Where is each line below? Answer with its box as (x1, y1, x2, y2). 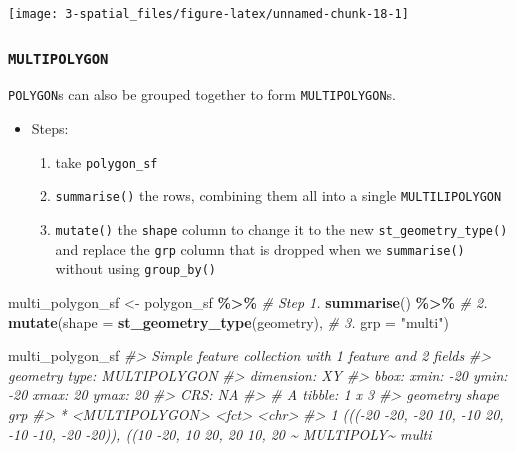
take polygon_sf (55, 151, 158, 172)
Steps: (31, 118, 69, 139)
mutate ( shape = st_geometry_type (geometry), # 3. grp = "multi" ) (8, 311, 449, 332)
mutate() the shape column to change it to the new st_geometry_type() (55, 219, 508, 239)
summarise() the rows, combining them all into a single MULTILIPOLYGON (55, 185, 502, 206)
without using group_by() (55, 258, 216, 279)
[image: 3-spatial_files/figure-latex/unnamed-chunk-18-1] (8, 7, 409, 21)
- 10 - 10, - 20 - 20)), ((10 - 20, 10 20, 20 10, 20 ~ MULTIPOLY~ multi (8, 423, 432, 444)
